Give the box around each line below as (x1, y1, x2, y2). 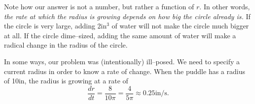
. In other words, (199, 1, 250, 11)
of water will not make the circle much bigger (111, 21, 249, 31)
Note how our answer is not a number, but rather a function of (4, 1, 194, 11)
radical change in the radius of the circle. (4, 40, 128, 50)
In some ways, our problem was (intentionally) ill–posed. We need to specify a (4, 56, 240, 66)
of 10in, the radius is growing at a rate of (4, 76, 128, 86)
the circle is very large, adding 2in (4, 21, 107, 31)
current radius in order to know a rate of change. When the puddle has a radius (4, 66, 245, 76)
